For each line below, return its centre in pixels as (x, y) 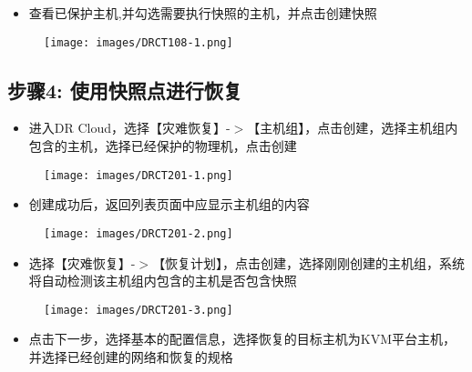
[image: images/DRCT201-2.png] (139, 233)
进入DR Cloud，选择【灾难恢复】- (129, 128)
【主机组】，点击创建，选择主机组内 (353, 128)
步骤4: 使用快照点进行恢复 (125, 90)
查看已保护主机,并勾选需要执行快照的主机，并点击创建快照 (203, 13)
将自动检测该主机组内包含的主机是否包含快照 (163, 281)
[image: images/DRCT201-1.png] (139, 175)
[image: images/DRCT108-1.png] (139, 42)
